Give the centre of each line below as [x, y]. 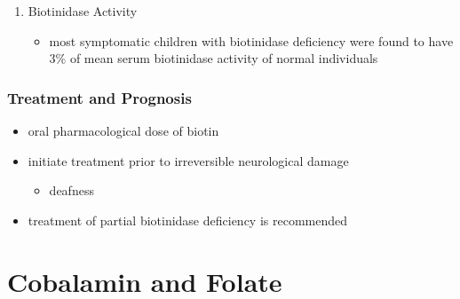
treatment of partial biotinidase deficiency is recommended [188, 220]
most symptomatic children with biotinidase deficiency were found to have [251, 40]
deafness [71, 190]
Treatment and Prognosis [99, 97]
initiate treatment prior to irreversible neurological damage [188, 160]
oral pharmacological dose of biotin [123, 130]
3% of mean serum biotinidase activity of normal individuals [214, 58]
